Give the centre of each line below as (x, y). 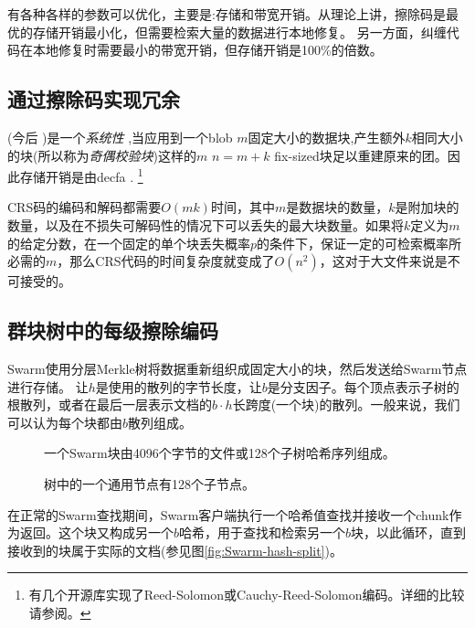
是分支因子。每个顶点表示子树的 (363, 386)
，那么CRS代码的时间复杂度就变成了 (166, 261)
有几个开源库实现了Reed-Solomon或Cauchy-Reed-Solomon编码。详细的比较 (247, 595)
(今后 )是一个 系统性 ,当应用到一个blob (120, 137)
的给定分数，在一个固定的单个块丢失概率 (129, 243)
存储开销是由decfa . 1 (81, 175)
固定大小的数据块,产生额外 (327, 137)
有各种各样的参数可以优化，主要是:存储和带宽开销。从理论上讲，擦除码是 (227, 14)
